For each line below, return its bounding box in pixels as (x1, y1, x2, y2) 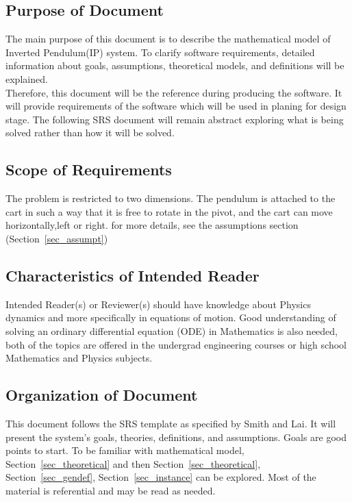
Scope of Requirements (5, 159, 172, 180)
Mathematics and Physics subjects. (5, 351, 153, 365)
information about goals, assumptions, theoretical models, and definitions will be (5, 58, 344, 73)
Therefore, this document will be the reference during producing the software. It (5, 85, 342, 99)
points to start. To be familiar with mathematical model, (5, 443, 244, 457)
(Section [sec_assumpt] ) (5, 231, 108, 245)
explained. (5, 71, 48, 86)
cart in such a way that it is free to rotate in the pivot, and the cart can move (5, 204, 333, 218)
